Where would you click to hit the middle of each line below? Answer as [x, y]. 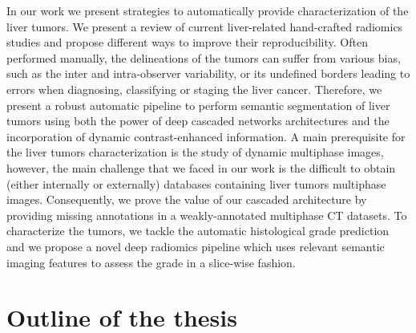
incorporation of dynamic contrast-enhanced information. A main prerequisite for [206, 136]
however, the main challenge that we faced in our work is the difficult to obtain [201, 167]
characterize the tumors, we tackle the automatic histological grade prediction [198, 231]
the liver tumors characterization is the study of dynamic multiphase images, [195, 152]
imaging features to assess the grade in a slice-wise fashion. [151, 262]
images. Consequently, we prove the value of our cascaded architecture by [187, 199]
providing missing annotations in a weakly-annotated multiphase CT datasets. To [207, 215]
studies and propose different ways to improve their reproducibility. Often [187, 42]
